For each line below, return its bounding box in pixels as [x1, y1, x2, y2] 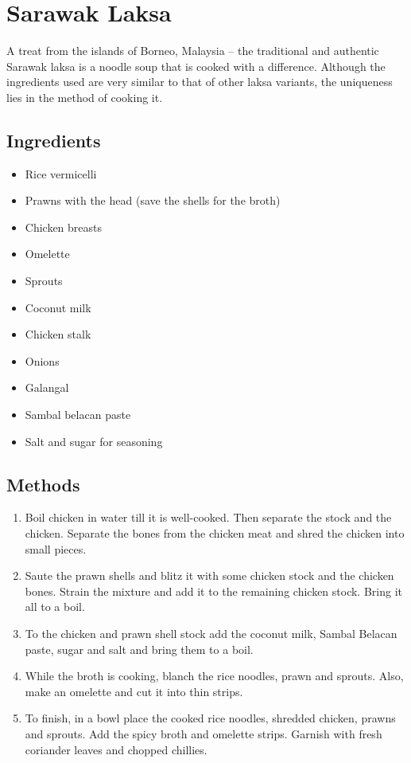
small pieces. [25, 540, 87, 557]
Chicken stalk [25, 326, 91, 342]
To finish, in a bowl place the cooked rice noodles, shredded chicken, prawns [25, 710, 396, 726]
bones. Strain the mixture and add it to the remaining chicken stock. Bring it [25, 582, 402, 599]
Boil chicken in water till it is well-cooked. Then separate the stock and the [25, 509, 392, 526]
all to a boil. [25, 598, 85, 615]
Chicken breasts [25, 218, 103, 235]
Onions [25, 352, 60, 369]
